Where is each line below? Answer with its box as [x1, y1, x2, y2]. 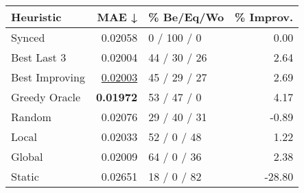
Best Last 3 [11, 49, 67, 65]
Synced [11, 29, 45, 45]
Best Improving [11, 69, 85, 85]
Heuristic [11, 9, 62, 25]
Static [11, 168, 39, 184]
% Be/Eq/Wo [148, 9, 224, 25]
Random [11, 109, 51, 125]
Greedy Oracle [11, 89, 81, 105]
